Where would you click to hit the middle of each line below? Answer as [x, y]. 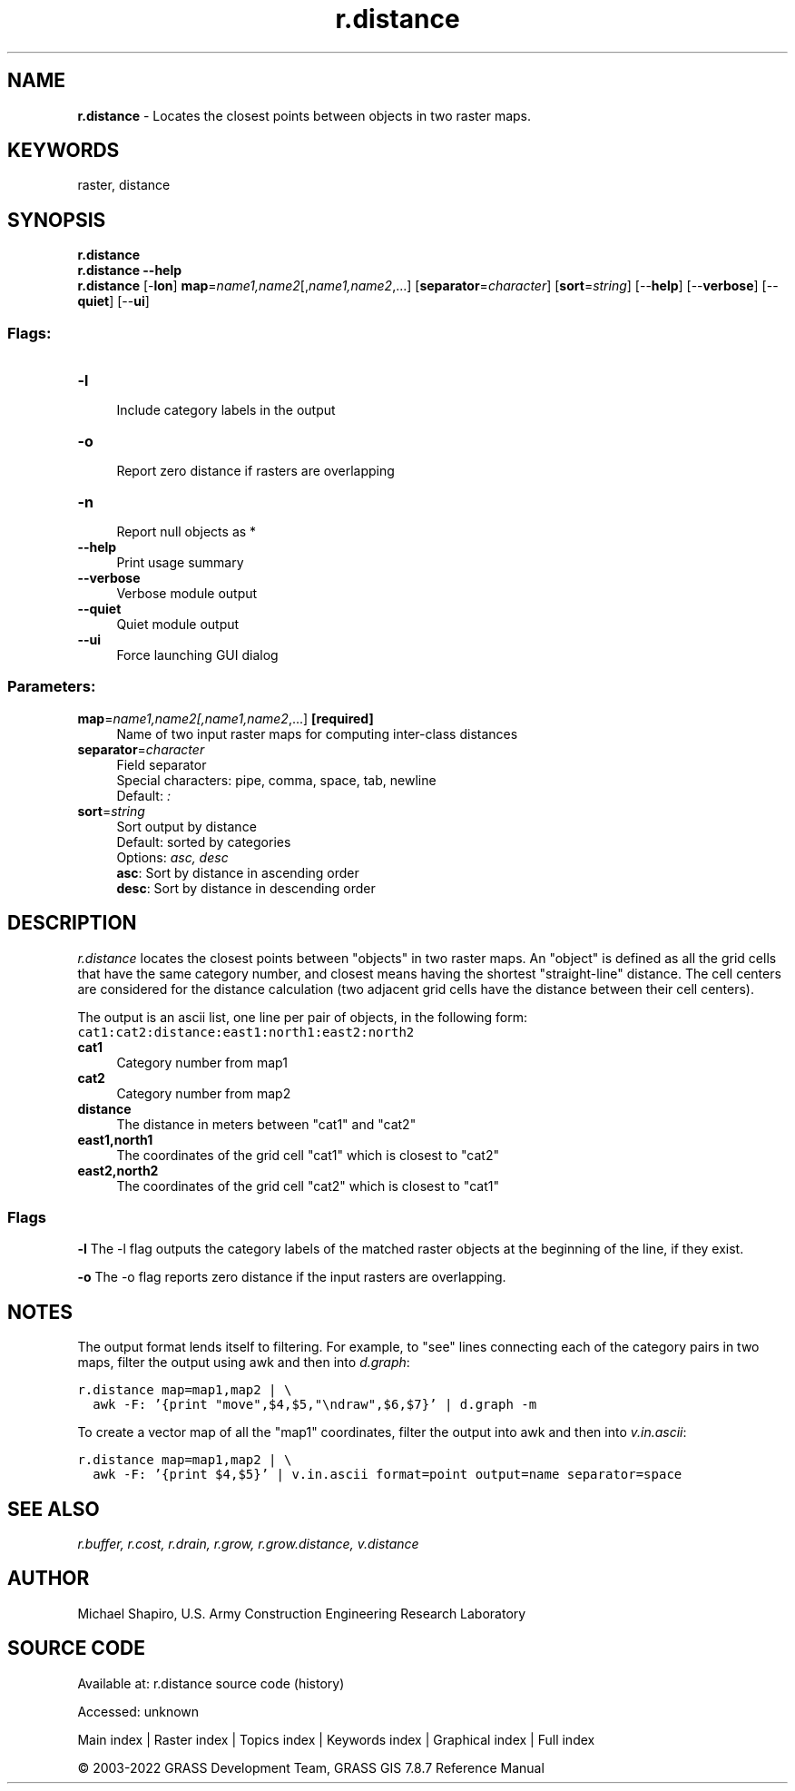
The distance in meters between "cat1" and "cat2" [266, 1124]
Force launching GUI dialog [197, 655]
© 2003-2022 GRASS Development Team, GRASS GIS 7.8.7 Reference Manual [311, 1767]
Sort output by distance [186, 826]
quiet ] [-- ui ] [113, 301]
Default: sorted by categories [204, 841]
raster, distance [124, 185]
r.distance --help [130, 271]
